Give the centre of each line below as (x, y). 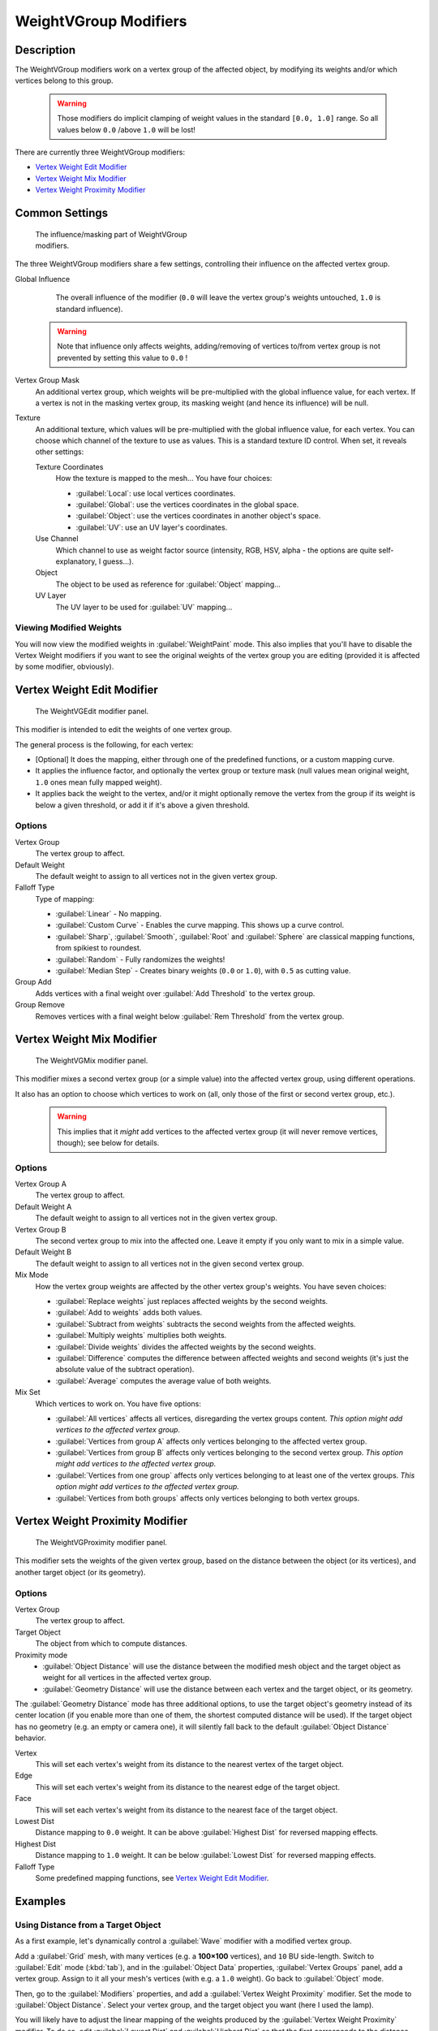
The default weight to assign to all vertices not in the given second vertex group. (170, 1263)
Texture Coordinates (69, 466)
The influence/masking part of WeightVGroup (111, 234)
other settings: (60, 452)
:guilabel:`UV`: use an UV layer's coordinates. (152, 527)
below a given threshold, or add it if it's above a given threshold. (143, 805)
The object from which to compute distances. (112, 1643)
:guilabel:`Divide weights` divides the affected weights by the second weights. (186, 1347)
